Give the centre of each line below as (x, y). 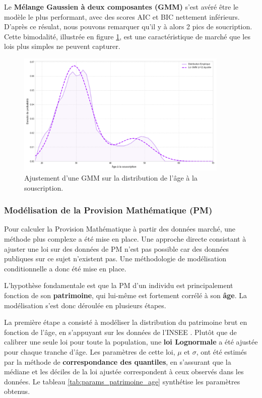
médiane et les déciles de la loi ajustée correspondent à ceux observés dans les (124, 372)
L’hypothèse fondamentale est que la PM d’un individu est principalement (119, 285)
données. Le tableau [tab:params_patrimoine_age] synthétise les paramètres (122, 381)
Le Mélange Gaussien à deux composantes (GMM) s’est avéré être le (121, 7)
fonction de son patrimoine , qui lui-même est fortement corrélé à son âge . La (126, 295)
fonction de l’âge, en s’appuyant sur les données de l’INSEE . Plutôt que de (120, 332)
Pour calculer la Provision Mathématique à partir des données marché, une (120, 229)
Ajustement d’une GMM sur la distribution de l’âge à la (111, 178)
